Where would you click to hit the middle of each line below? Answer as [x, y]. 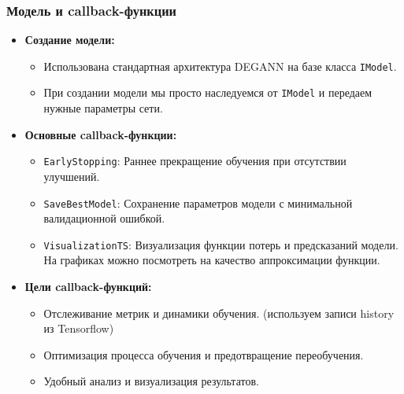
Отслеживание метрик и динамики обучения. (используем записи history [219, 313]
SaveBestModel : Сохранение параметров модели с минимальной [198, 203]
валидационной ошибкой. [104, 218]
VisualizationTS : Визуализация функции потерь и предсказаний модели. [221, 244]
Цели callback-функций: [88, 287]
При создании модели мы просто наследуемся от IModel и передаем [208, 92]
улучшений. [72, 176]
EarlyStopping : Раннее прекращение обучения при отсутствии [195, 161]
